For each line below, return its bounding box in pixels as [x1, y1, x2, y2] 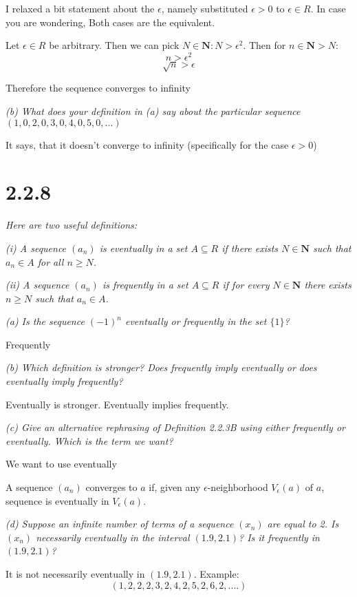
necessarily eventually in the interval [36, 530, 190, 544]
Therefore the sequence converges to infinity [6, 81, 191, 95]
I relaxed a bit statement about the [6, 1, 155, 15]
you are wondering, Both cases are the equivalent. [6, 14, 215, 29]
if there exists [221, 240, 279, 255]
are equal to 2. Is [267, 516, 339, 531]
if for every [222, 277, 270, 292]
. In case [310, 1, 346, 15]
